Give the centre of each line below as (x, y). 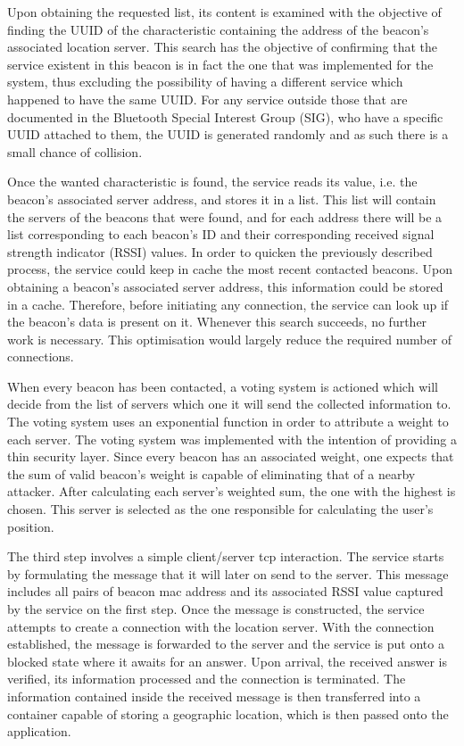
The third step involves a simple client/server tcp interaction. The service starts (226, 556)
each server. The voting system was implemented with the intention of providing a (232, 439)
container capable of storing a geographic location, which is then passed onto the (228, 713)
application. (39, 731)
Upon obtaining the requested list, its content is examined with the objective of (224, 12)
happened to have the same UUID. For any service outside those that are (207, 99)
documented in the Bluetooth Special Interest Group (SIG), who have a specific (225, 116)
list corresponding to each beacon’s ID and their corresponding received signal (221, 234)
